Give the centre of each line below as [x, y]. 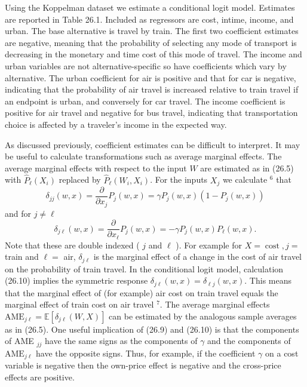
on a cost [282, 353]
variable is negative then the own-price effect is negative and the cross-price [143, 365]
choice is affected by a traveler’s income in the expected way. [116, 124]
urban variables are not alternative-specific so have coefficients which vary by [146, 65]
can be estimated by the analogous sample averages [203, 316]
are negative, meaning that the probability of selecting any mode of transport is [151, 42]
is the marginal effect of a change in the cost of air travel [197, 257]
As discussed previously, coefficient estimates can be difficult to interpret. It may [153, 144]
